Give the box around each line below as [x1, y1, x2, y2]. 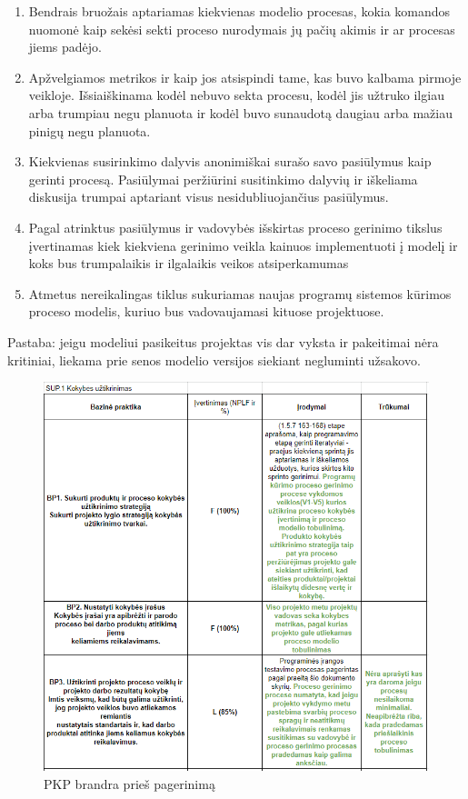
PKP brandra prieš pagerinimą [44, 774, 215, 793]
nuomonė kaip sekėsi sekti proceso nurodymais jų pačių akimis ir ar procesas [28, 19, 455, 38]
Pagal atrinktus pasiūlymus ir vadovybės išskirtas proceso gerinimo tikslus [28, 217, 443, 236]
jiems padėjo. [28, 37, 102, 56]
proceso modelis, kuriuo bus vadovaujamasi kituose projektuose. [28, 302, 384, 321]
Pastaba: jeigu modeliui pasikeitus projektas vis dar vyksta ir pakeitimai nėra [7, 332, 439, 351]
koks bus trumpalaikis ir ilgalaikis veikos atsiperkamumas [28, 254, 349, 273]
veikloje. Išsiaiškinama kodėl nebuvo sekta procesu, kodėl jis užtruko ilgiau [28, 85, 444, 105]
